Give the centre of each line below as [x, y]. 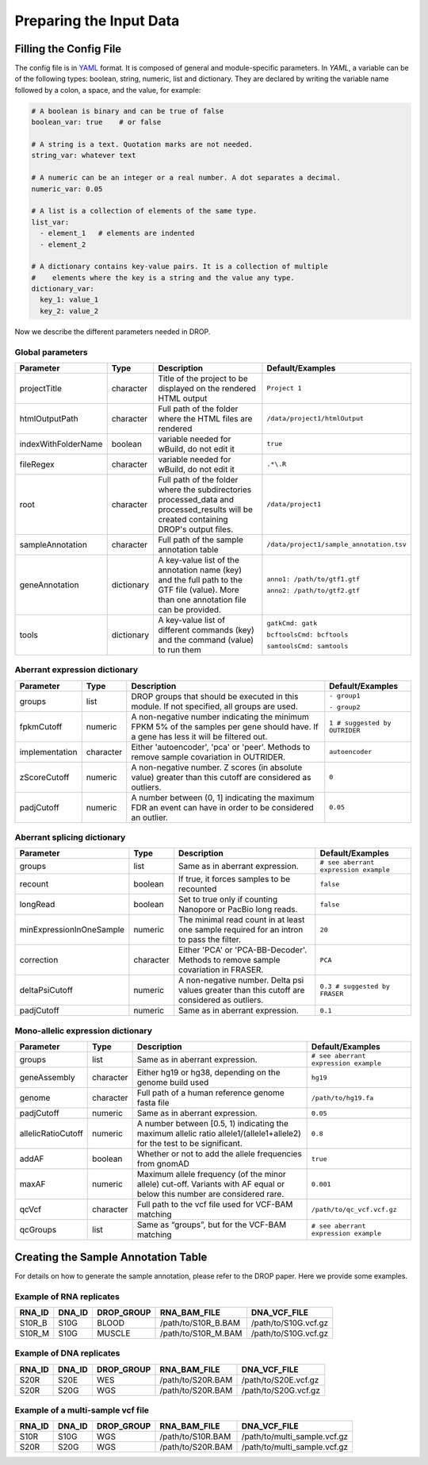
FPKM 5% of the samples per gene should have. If [225, 726]
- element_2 [63, 244]
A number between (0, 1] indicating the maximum [223, 798]
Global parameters [52, 352]
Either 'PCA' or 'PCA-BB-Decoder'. [243, 950]
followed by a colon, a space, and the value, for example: [108, 90]
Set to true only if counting [228, 899]
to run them [180, 649]
